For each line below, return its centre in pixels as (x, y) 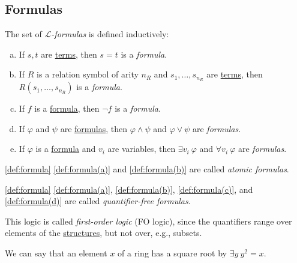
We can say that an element (56, 253)
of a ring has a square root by (172, 253)
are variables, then (142, 149)
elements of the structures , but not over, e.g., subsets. (103, 233)
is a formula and (66, 149)
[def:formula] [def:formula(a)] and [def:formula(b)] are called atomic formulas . (147, 169)
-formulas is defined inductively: (110, 34)
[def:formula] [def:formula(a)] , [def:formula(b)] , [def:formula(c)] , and (129, 189)
